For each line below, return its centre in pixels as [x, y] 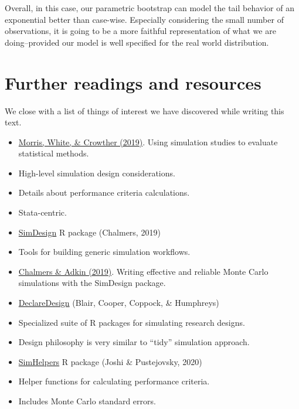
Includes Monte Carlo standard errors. [87, 401]
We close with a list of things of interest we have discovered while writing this [145, 110]
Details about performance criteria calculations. [104, 192]
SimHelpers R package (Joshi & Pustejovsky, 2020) [110, 361]
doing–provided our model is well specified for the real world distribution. [137, 42]
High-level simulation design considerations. [97, 173]
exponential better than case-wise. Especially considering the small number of [144, 19]
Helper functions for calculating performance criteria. [114, 381]
